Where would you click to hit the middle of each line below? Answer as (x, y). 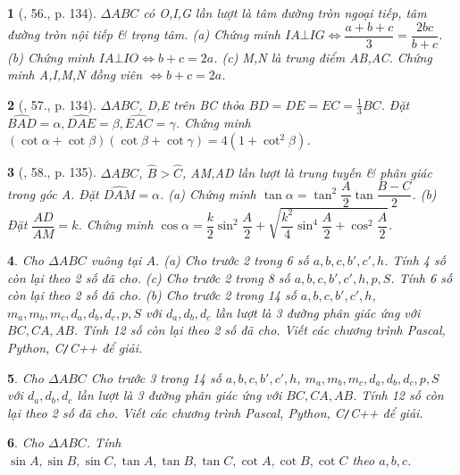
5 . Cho (25, 377)
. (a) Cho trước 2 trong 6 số (232, 259)
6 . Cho (25, 442)
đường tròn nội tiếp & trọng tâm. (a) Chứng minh (144, 34)
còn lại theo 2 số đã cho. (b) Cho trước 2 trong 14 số (152, 295)
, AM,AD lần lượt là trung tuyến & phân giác (307, 172)
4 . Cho (25, 259)
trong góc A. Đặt (53, 193)
